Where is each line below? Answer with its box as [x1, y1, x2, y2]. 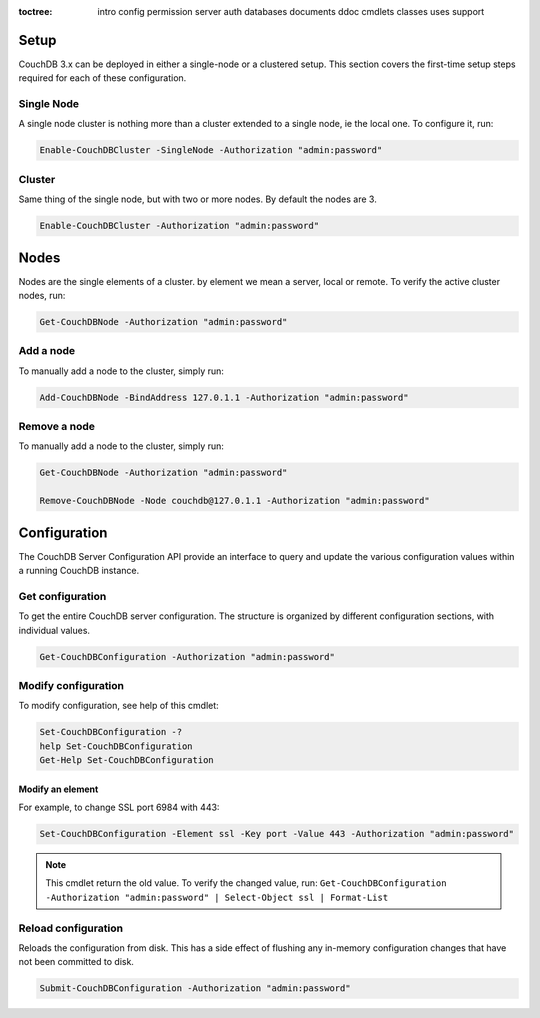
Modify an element [18, 783, 99, 795]
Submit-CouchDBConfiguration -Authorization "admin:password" [39, 983, 351, 994]
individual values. [18, 624, 90, 636]
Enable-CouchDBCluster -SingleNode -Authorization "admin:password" [39, 145, 383, 156]
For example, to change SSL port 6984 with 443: [18, 801, 220, 814]
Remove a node [18, 420, 95, 434]
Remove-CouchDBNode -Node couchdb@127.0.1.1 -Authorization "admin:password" [39, 495, 430, 507]
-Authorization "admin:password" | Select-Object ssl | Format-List [45, 891, 389, 903]
